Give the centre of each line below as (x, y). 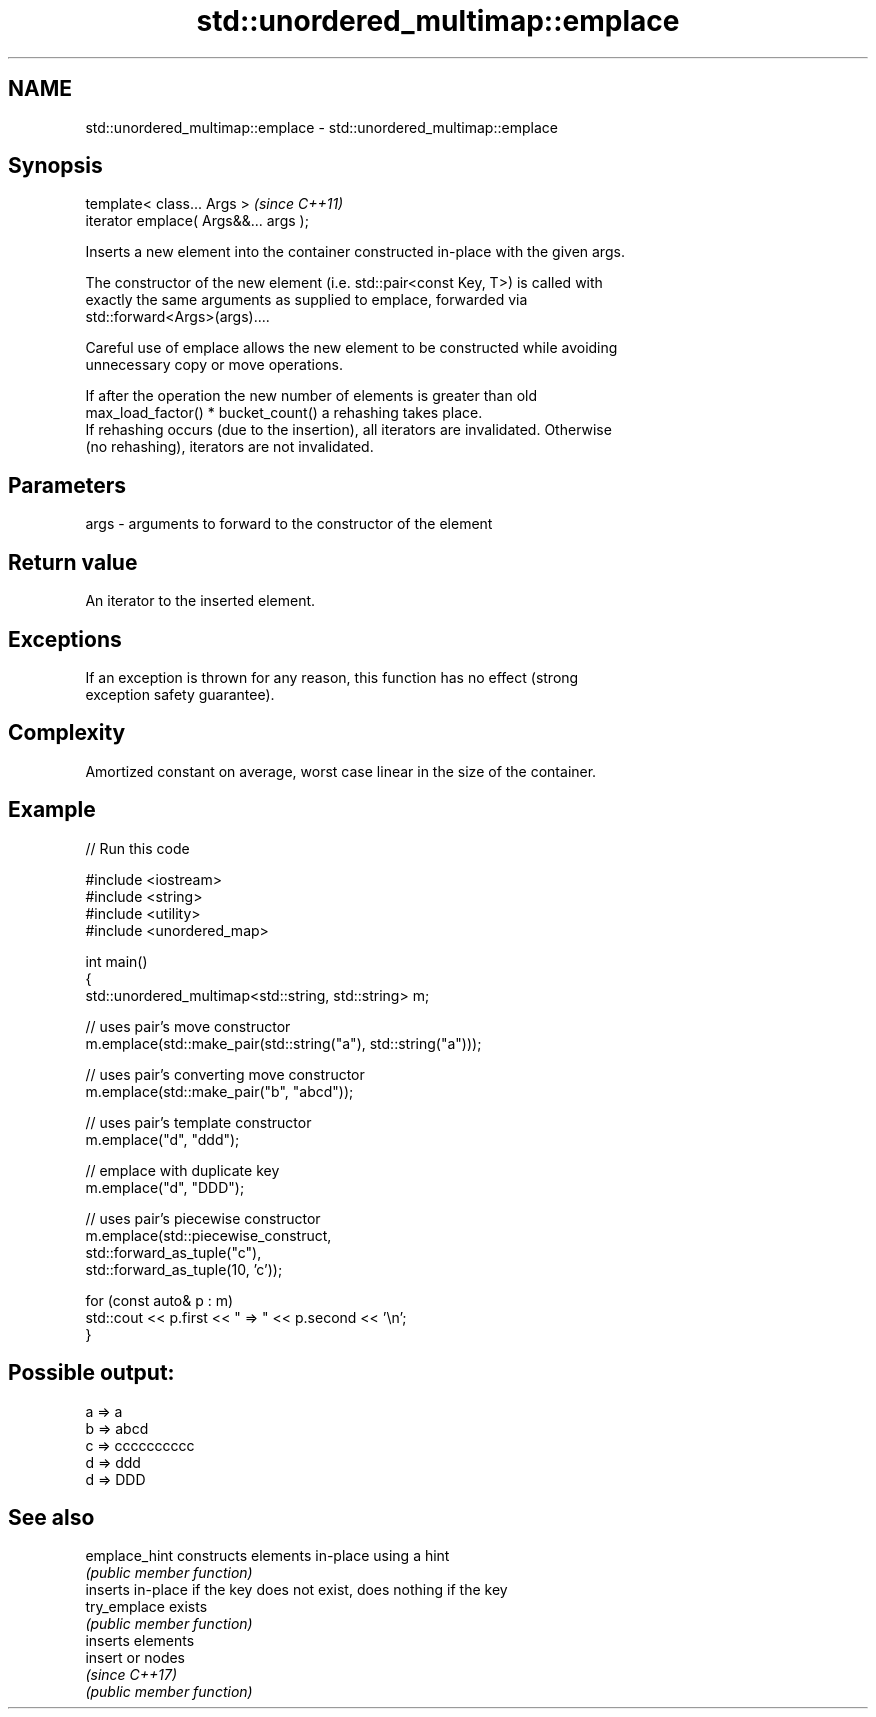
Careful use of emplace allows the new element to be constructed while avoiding (351, 348)
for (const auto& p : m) (159, 1300)
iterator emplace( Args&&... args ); (197, 221)
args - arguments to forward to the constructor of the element (289, 524)
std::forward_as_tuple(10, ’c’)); (184, 1269)
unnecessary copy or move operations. (214, 365)
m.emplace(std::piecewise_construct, (208, 1235)
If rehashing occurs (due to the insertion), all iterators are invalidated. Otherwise (348, 430)
